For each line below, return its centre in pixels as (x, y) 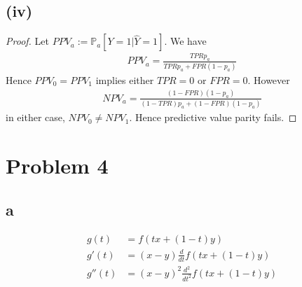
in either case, (35, 117)
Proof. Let (27, 41)
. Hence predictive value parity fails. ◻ (213, 117)
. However (269, 79)
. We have (185, 41)
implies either (125, 79)
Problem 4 (57, 165)
